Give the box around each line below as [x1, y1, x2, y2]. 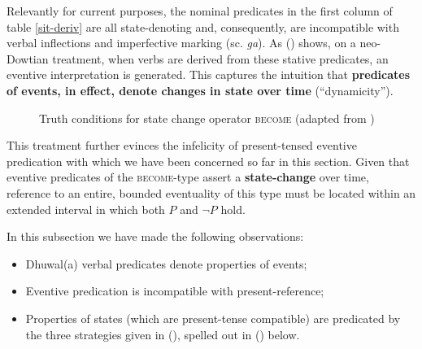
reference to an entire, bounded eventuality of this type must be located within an [7, 184, 416, 201]
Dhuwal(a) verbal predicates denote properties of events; [25, 255, 307, 272]
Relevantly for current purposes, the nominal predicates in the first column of [7, 2, 393, 19]
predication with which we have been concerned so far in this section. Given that [7, 152, 410, 169]
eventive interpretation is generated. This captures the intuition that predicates [7, 66, 411, 83]
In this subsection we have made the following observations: [7, 228, 304, 245]
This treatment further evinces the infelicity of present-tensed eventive [7, 137, 357, 154]
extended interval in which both [7, 200, 165, 217]
